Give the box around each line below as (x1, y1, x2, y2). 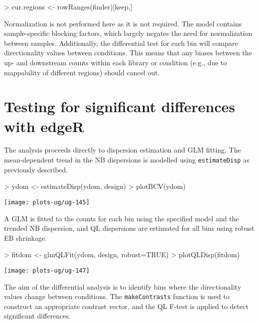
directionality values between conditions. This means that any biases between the (4, 47, 252, 58)
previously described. (4, 164, 68, 174)
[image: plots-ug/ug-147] (4, 267, 90, 274)
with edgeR (4, 116, 85, 136)
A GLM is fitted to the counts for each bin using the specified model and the (4, 213, 239, 223)
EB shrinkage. (4, 232, 47, 243)
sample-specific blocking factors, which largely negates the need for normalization (4, 28, 253, 38)
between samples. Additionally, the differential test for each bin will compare (4, 37, 238, 48)
